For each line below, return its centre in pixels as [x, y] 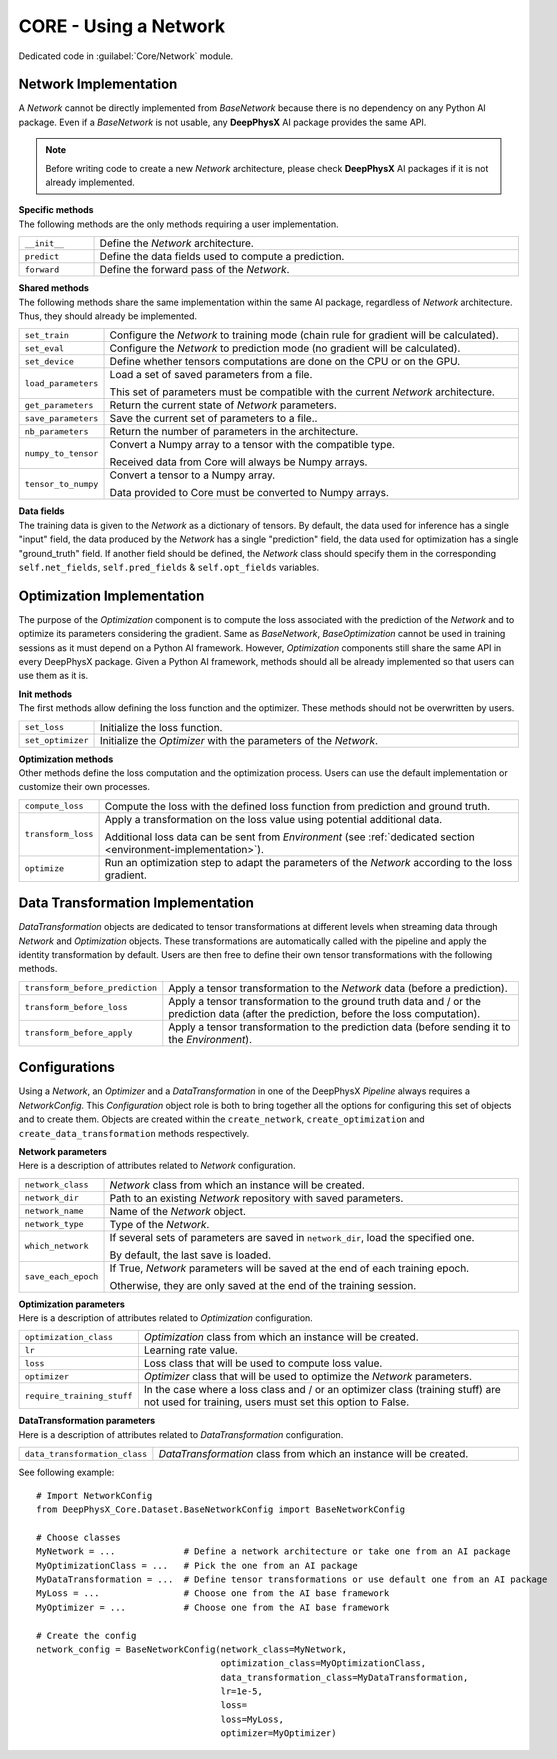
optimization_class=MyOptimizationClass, [323, 1663]
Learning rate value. [191, 1350]
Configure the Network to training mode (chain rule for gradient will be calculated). [304, 335]
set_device [49, 361]
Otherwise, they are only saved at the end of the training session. [263, 1285]
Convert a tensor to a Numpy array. [192, 475]
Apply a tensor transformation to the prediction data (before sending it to [339, 1027]
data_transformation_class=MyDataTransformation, [344, 1677]
